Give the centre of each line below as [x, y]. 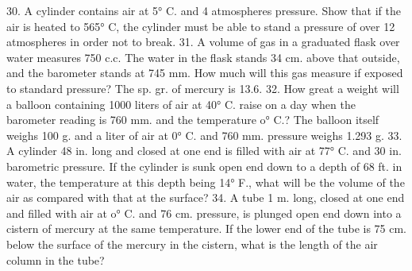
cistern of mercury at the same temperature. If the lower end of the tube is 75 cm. [207, 228]
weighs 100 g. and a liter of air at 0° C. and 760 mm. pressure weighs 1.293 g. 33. [204, 135]
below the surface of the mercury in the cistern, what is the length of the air [192, 244]
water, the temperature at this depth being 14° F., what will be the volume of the [206, 182]
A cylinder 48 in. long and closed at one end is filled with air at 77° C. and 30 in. [204, 151]
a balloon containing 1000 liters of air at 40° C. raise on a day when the [181, 104]
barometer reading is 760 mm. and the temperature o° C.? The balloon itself [193, 120]
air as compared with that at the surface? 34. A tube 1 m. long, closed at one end [206, 197]
